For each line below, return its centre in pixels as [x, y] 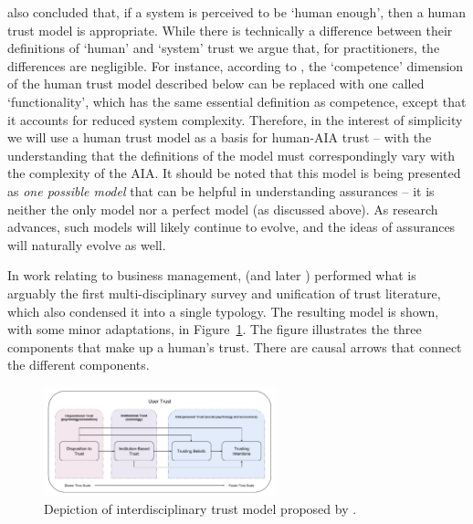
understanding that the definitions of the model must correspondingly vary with [231, 155]
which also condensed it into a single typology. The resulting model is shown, [223, 311]
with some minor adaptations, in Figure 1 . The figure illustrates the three [215, 329]
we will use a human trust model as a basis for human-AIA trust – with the [220, 137]
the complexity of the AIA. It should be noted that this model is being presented [234, 173]
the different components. [79, 365]
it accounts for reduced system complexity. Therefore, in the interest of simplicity [235, 119]
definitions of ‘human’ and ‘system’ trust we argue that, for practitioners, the [224, 48]
